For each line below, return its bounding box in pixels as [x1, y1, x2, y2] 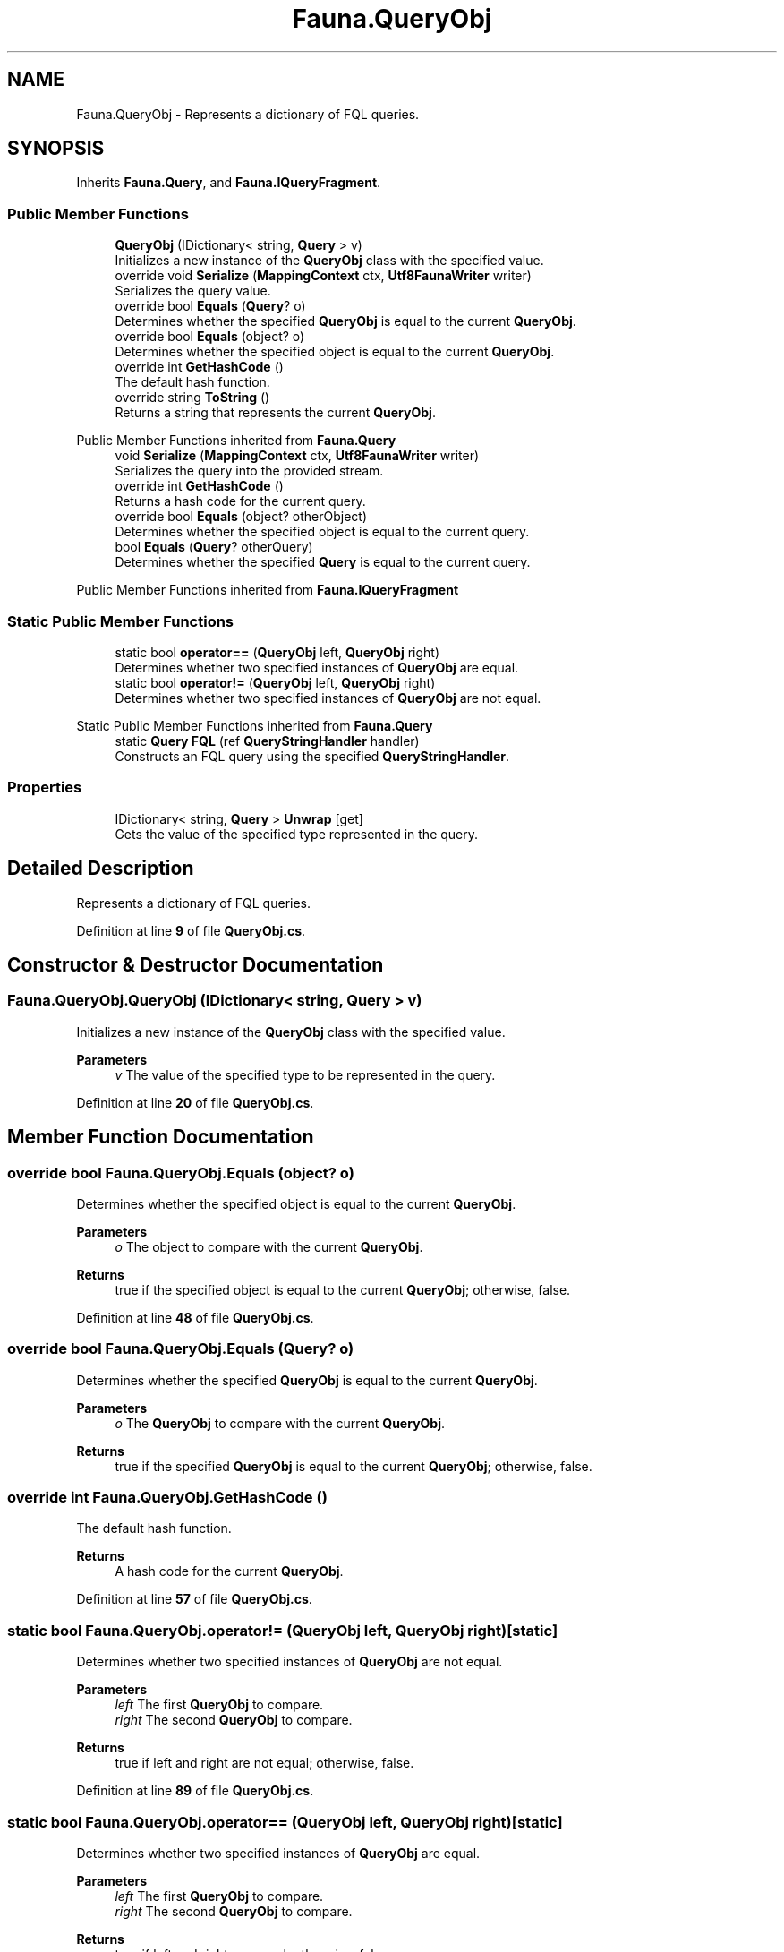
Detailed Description [7, 857, 194, 880]
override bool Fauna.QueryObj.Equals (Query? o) [7, 1340, 354, 1358]
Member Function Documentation [7, 1126, 314, 1149]
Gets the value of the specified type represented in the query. [115, 826, 479, 842]
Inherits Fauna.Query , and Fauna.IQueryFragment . [76, 175, 381, 191]
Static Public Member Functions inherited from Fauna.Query [76, 717, 433, 733]
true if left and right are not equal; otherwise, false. [115, 1755, 414, 1771]
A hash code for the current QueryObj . [115, 1563, 344, 1580]
